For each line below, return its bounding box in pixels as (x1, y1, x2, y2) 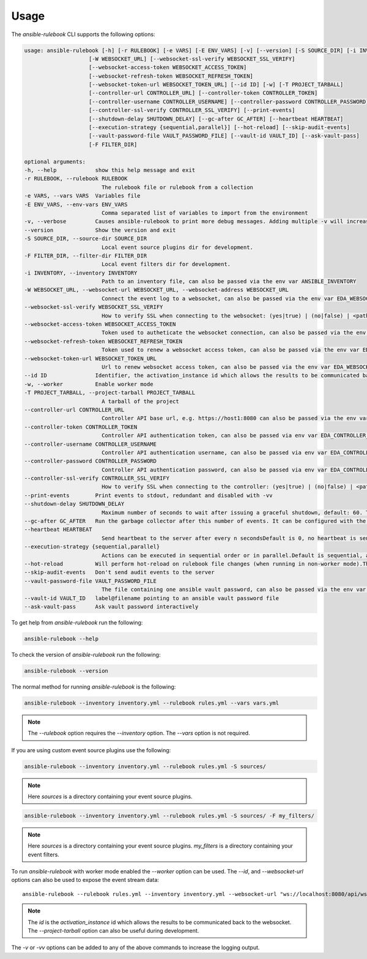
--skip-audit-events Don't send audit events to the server (24, 569, 215, 576)
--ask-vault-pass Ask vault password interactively (24, 603, 199, 610)
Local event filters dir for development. (101, 261, 231, 268)
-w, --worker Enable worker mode (24, 380, 154, 388)
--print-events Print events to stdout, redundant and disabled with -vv (24, 492, 273, 498)
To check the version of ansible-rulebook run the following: (11, 651, 161, 658)
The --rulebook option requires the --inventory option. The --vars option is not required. (28, 730, 250, 737)
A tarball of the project (101, 398, 180, 405)
